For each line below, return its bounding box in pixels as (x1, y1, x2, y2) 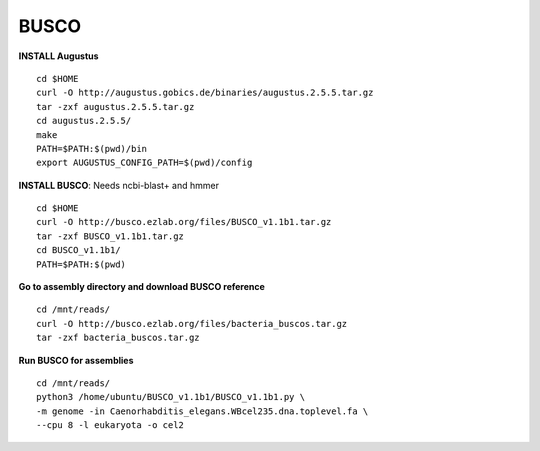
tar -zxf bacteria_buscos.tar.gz (36, 332, 200, 344)
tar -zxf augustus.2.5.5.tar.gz (36, 101, 195, 112)
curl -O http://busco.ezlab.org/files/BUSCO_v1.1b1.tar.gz (36, 216, 332, 228)
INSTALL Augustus (18, 50, 99, 62)
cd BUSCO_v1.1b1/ (36, 245, 121, 256)
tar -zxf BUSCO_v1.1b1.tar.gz (36, 230, 185, 242)
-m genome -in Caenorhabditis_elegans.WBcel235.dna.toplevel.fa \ (36, 405, 369, 417)
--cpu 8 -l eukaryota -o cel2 (36, 420, 185, 431)
